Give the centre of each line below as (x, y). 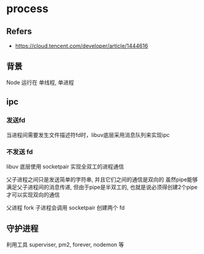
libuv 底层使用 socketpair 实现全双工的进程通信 (65, 166)
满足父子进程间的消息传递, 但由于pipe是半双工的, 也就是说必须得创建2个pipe (102, 187)
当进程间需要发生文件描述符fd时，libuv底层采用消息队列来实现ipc (88, 135)
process (27, 9)
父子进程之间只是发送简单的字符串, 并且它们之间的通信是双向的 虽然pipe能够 (102, 179)
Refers (19, 31)
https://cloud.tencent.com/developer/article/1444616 (81, 46)
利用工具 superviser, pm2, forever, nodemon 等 (65, 244)
